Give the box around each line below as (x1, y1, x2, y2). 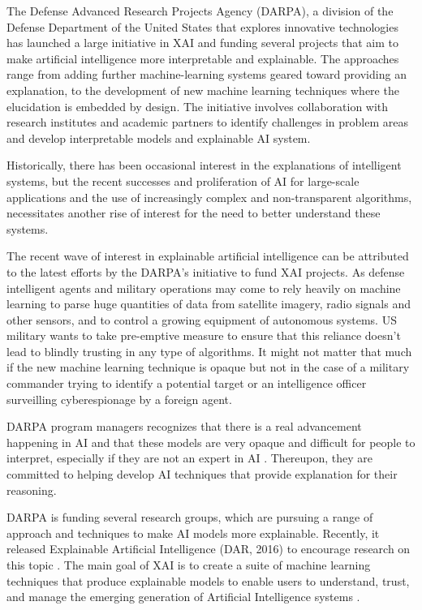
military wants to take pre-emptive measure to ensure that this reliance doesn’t (6, 327, 401, 344)
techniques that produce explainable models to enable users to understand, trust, (6, 572, 410, 589)
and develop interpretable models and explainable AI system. (6, 129, 311, 146)
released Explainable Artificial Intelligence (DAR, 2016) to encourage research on (6, 540, 411, 557)
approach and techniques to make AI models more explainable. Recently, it (6, 524, 380, 541)
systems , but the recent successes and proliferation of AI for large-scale (6, 172, 360, 189)
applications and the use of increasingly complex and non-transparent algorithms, (6, 188, 412, 205)
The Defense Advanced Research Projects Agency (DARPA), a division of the (6, 2, 394, 19)
